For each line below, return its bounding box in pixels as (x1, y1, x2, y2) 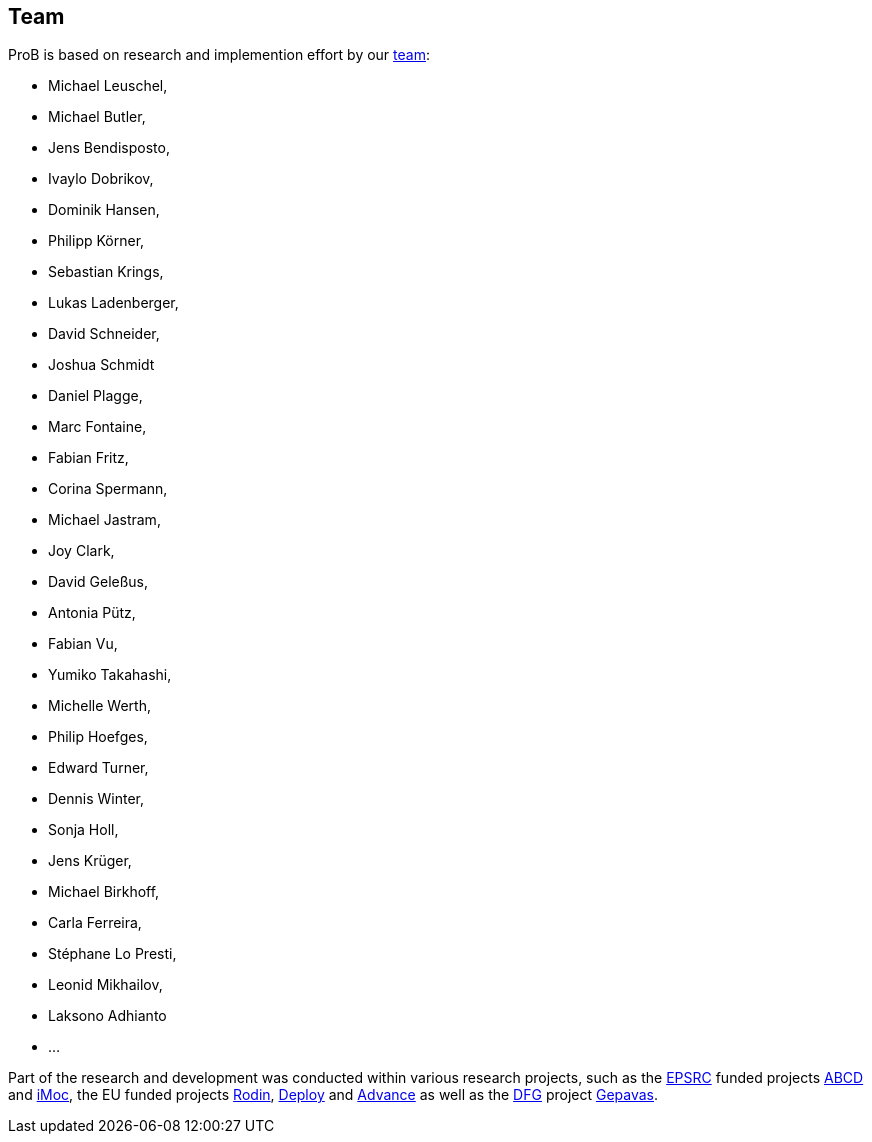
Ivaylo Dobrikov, (48, 170, 154, 188)
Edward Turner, (48, 759, 149, 777)
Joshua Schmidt (48, 356, 155, 374)
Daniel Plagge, (48, 387, 143, 405)
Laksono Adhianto (48, 1007, 167, 1025)
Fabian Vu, (48, 635, 118, 653)
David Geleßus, (48, 573, 149, 591)
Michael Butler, (48, 108, 146, 126)
